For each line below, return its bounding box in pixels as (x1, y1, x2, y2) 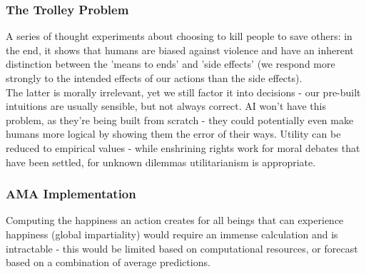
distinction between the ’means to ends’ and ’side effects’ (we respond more (6, 56, 335, 71)
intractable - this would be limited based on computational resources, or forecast (6, 240, 358, 255)
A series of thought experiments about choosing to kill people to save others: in (6, 29, 352, 44)
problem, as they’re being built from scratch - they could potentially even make (6, 112, 354, 127)
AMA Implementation (6, 185, 136, 203)
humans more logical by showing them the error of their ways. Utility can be (6, 126, 341, 141)
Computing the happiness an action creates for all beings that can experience (6, 213, 344, 228)
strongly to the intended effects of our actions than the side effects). (6, 71, 303, 85)
